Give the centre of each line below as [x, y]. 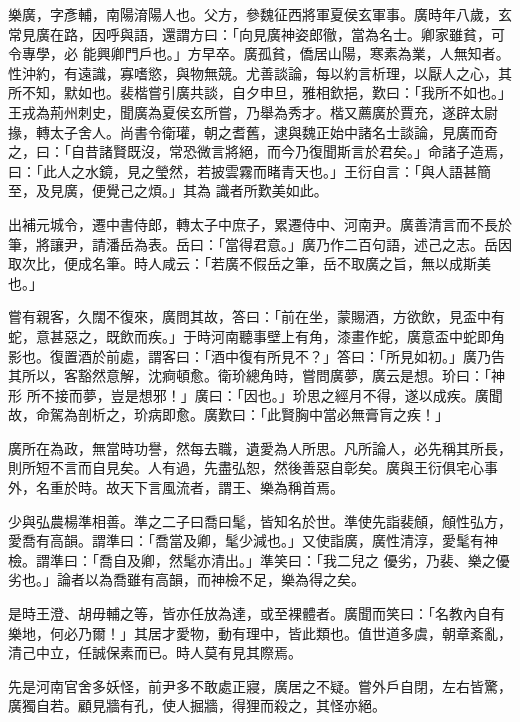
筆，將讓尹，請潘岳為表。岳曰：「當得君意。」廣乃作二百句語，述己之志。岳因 [260, 243]
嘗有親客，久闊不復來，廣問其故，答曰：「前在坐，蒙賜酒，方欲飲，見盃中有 [256, 316]
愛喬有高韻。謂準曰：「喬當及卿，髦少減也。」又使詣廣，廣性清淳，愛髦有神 [253, 540]
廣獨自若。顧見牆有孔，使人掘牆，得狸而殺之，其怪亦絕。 [197, 705]
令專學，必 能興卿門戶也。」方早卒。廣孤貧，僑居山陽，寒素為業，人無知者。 [259, 53]
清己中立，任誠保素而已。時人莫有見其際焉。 [155, 652]
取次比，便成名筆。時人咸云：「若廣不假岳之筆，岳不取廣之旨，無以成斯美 [249, 263]
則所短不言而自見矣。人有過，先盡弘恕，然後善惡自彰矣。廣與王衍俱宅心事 [253, 467]
